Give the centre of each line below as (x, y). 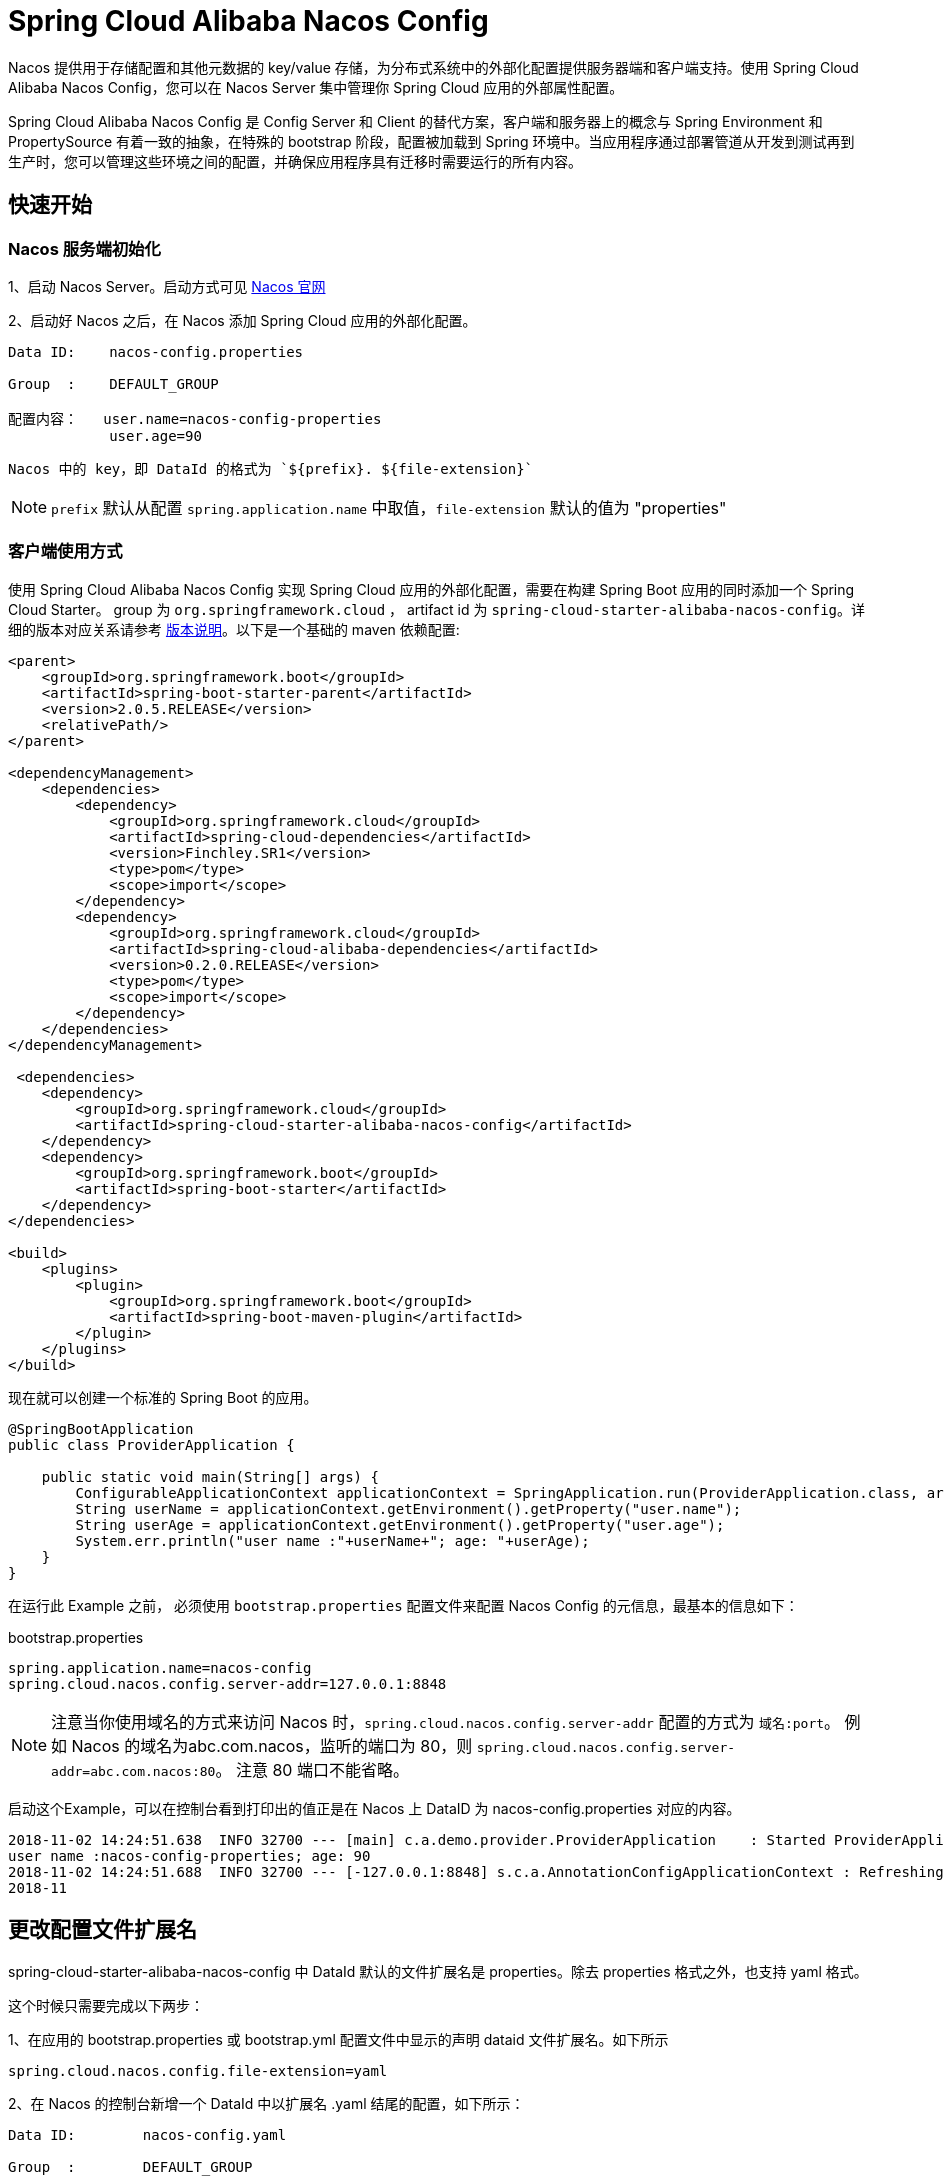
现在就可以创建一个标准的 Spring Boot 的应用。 (163, 1397)
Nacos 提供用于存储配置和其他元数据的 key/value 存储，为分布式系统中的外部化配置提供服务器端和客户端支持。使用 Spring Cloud (433, 67)
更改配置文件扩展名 (102, 1930)
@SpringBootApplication (101, 1428)
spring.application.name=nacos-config (160, 1667)
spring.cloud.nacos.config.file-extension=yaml (198, 2070)
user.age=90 (155, 435)
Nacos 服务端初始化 (84, 248)
